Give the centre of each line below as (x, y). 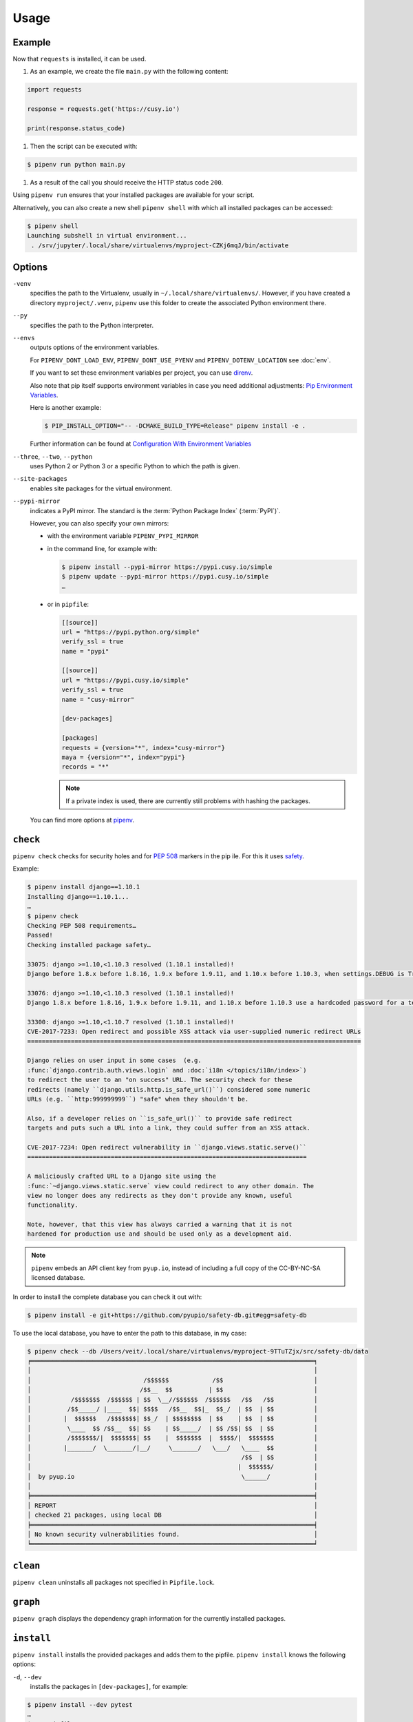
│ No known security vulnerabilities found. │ (172, 1535)
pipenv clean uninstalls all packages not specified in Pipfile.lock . (114, 1582)
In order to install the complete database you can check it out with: (107, 1297)
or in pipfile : (68, 604)
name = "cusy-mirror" (98, 699)
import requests (55, 90)
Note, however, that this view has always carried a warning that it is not (160, 1225)
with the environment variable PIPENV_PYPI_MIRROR (123, 536)
